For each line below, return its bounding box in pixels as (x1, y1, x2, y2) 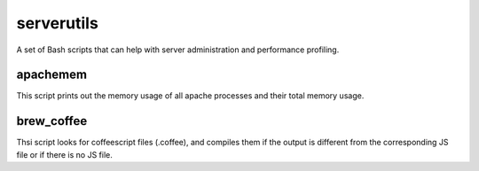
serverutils (16, 13, 99, 33)
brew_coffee (16, 113, 88, 128)
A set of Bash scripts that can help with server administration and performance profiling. (16, 44, 340, 55)
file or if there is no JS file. (16, 149, 113, 159)
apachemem (16, 67, 88, 82)
